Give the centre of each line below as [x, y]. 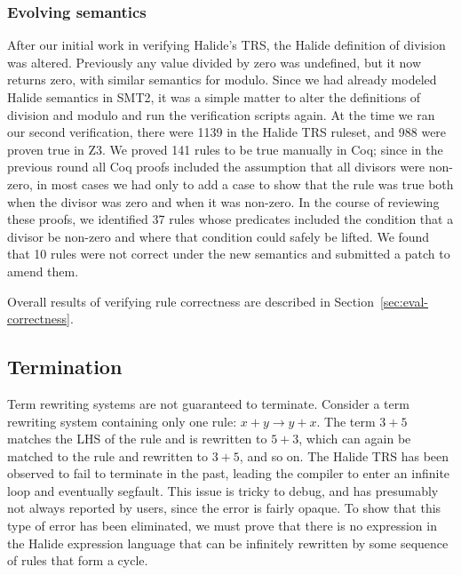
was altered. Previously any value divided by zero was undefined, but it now [215, 62]
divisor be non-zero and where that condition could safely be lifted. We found [219, 236]
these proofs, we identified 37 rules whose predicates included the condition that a [230, 219]
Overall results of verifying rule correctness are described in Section [191, 301]
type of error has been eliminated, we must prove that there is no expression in [222, 526]
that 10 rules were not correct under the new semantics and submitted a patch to [229, 254]
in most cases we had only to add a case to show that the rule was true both [245, 184]
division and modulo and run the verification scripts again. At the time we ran [221, 114]
